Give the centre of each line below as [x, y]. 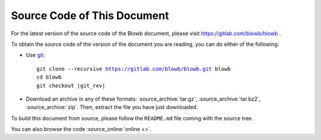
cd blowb [49, 77]
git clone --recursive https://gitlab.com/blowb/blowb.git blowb [134, 69]
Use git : [35, 55]
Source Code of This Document [90, 15]
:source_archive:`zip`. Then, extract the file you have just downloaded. [112, 107]
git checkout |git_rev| [71, 85]
